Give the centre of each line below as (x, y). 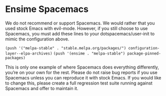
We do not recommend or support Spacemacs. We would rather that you (80, 23)
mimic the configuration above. (37, 39)
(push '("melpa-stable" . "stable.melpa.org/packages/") (66, 48)
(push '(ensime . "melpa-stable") (89, 53)
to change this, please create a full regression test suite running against (79, 83)
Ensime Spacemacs (47, 9)
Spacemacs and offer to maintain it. (42, 88)
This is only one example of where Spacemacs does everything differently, (82, 67)
